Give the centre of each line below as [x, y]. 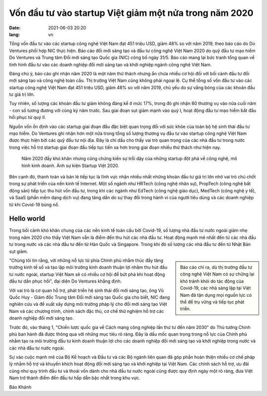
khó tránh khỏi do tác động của [212, 281]
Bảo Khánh [20, 387]
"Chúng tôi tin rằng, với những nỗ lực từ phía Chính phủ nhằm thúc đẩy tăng [86, 260]
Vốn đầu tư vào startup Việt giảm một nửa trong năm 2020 [131, 13]
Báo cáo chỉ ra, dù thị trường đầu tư [216, 267]
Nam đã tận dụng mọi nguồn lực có [216, 295]
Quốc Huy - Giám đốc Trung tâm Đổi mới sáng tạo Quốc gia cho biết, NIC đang [89, 297]
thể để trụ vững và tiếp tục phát [212, 302]
